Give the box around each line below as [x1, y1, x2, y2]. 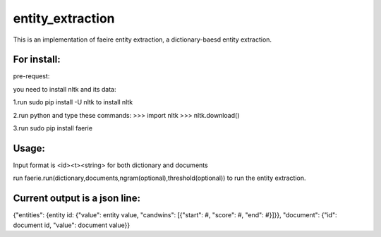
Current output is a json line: [13, 193, 141, 205]
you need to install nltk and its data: [13, 85, 116, 93]
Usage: [13, 142, 46, 154]
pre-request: [13, 72, 50, 80]
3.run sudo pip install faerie [13, 124, 93, 133]
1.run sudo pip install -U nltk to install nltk [13, 98, 133, 107]
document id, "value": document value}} [13, 221, 131, 229]
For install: [13, 54, 61, 66]
